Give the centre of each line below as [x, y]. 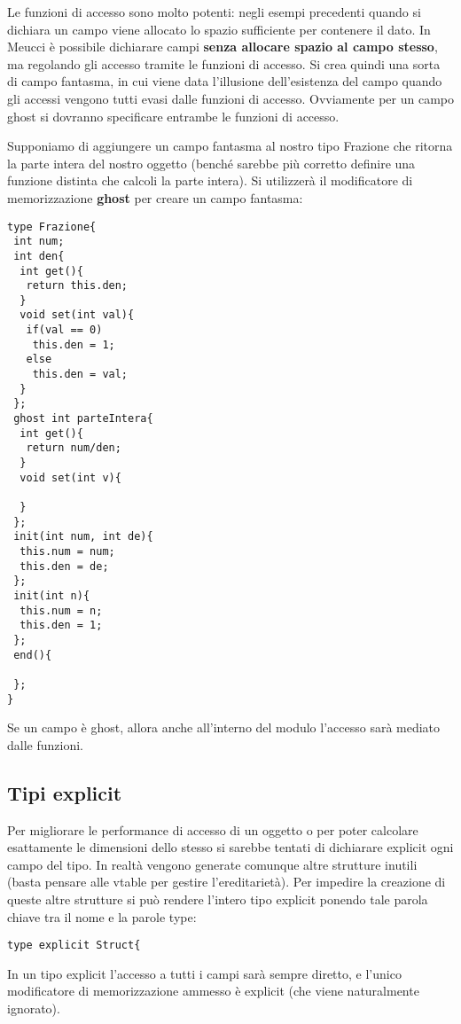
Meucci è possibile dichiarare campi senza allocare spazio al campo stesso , [223, 47]
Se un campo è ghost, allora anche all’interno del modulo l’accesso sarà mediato [224, 727]
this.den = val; [80, 375]
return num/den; [74, 448]
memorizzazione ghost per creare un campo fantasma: [155, 197]
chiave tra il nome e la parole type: [102, 916]
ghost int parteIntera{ [83, 419]
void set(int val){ [77, 315]
